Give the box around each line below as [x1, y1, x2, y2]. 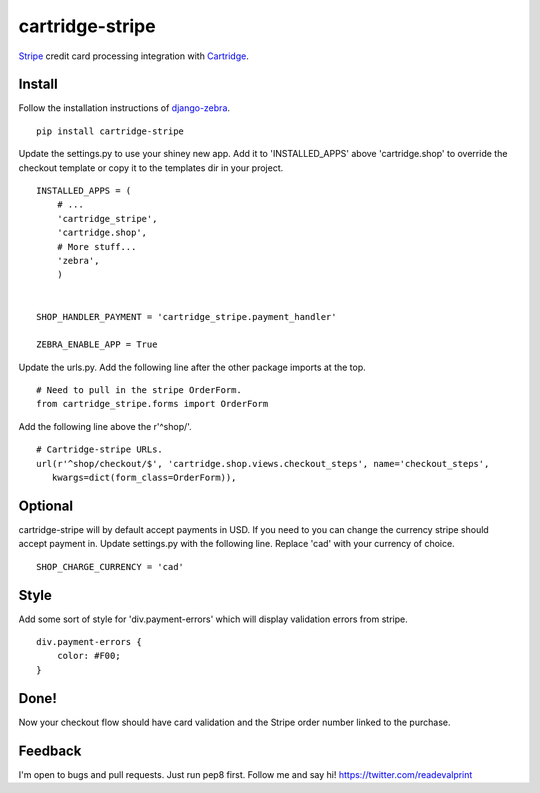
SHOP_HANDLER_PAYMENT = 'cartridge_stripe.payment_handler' [36, 311, 337, 322]
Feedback [18, 742, 82, 759]
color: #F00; [56, 650, 121, 662]
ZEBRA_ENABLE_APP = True [36, 339, 158, 350]
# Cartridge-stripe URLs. [36, 444, 164, 455]
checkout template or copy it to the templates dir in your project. [18, 161, 284, 174]
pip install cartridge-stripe [36, 125, 185, 137]
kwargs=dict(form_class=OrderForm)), [51, 472, 237, 484]
